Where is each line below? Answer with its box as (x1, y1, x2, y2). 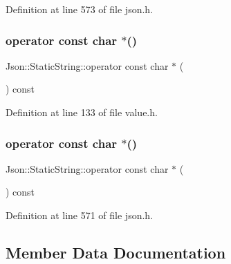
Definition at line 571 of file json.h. (6, 208, 154, 222)
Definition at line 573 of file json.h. (6, 2, 154, 16)
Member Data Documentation (6, 241, 226, 263)
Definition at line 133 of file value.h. (6, 105, 158, 119)
